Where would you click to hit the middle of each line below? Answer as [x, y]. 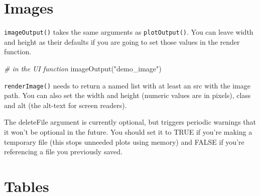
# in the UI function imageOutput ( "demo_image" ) [83, 68]
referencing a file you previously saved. [63, 152]
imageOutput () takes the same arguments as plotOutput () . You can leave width [129, 32]
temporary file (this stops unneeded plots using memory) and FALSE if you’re [124, 141]
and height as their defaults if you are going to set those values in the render [122, 41]
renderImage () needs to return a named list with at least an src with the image [127, 85]
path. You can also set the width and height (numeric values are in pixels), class [127, 95]
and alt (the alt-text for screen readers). [66, 105]
